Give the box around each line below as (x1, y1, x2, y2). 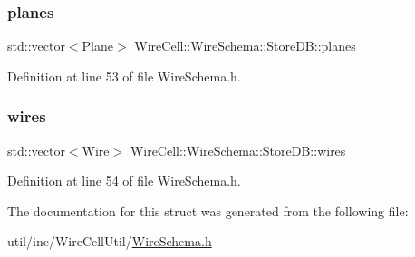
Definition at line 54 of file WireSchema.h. (7, 171, 241, 190)
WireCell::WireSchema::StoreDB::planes (134, 36, 356, 55)
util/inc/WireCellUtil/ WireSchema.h (7, 232, 212, 251)
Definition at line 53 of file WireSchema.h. (7, 66, 241, 85)
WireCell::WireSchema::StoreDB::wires (130, 140, 346, 159)
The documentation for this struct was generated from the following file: (7, 201, 409, 220)
